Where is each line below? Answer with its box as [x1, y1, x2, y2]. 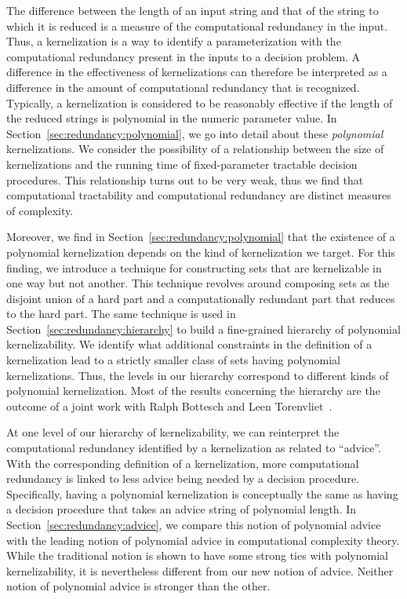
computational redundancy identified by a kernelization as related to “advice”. [6, 440, 381, 456]
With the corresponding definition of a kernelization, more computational [6, 455, 359, 471]
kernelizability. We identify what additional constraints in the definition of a [6, 336, 372, 352]
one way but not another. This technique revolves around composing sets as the [6, 275, 390, 291]
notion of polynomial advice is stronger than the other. [6, 578, 271, 594]
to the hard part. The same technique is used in [6, 305, 236, 322]
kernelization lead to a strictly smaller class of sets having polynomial [6, 352, 341, 368]
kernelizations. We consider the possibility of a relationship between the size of [6, 141, 384, 157]
